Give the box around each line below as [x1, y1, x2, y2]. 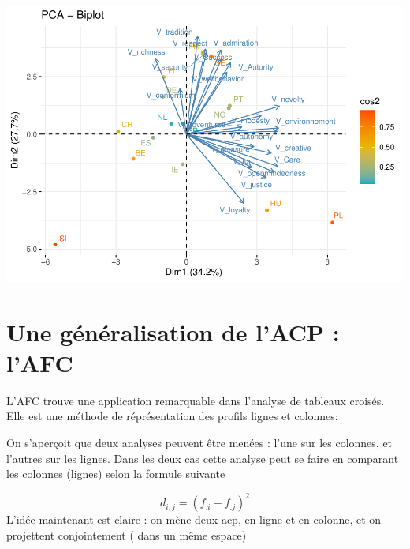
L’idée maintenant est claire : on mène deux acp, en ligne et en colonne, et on [6, 511, 382, 528]
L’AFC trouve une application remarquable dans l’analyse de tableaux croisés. [6, 392, 385, 408]
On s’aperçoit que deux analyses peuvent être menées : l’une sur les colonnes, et [6, 434, 393, 451]
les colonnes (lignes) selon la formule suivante [6, 465, 225, 482]
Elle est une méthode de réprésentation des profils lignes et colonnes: [6, 408, 338, 424]
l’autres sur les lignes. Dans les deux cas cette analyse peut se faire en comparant [6, 449, 399, 466]
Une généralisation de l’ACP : [6, 315, 340, 348]
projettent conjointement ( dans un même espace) [6, 526, 247, 543]
